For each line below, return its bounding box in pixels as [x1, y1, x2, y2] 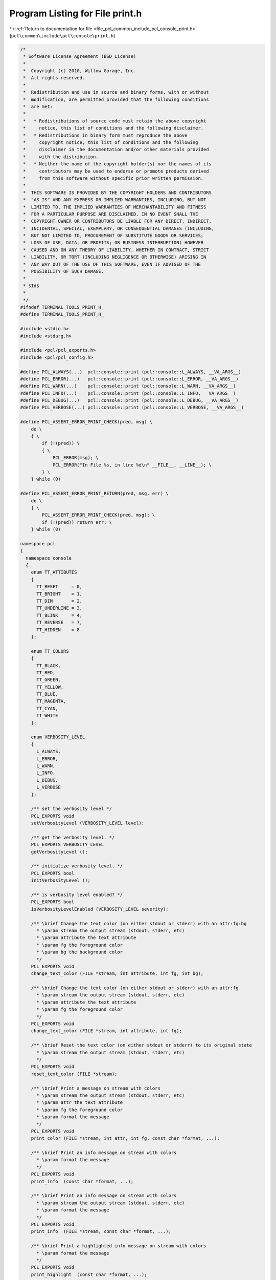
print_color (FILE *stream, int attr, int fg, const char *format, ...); [31, 1136, 220, 1141]
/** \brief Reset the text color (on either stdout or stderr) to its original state [31, 1042, 252, 1048]
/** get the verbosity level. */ [31, 835, 115, 840]
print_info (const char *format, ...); [31, 1178, 134, 1184]
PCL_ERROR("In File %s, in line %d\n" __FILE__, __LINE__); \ [52, 462, 212, 468]
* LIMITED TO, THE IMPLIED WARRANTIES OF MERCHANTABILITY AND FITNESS [23, 204, 206, 210]
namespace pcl [20, 541, 56, 546]
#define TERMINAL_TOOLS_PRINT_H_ [20, 311, 104, 317]
